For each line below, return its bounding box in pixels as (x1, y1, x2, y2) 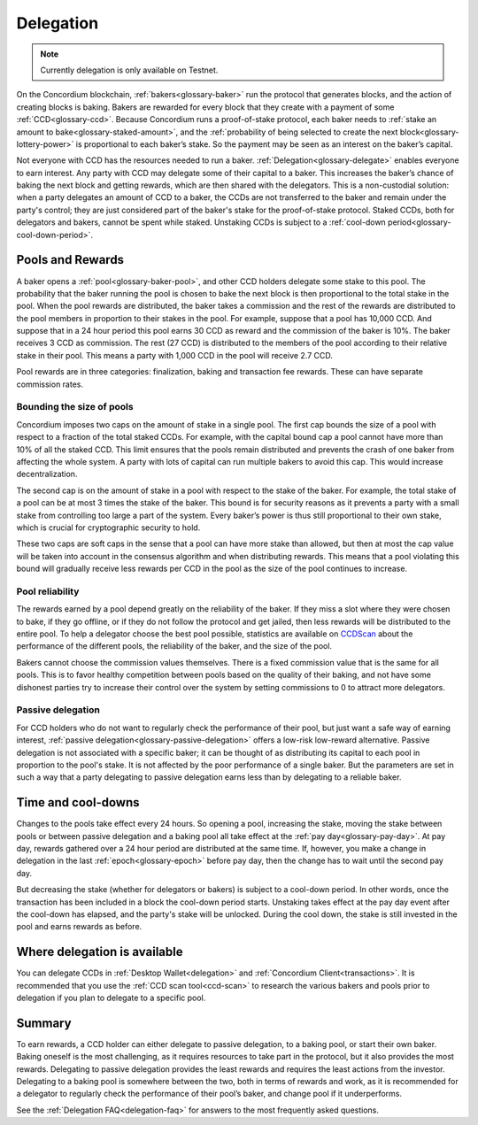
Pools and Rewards (16, 252, 124, 267)
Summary (16, 1015, 72, 1030)
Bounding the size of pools (16, 401, 134, 413)
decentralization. (16, 469, 78, 480)
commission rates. (16, 379, 84, 389)
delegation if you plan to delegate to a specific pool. (16, 992, 206, 1003)
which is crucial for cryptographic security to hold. (16, 522, 201, 533)
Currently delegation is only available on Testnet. (40, 65, 219, 75)
